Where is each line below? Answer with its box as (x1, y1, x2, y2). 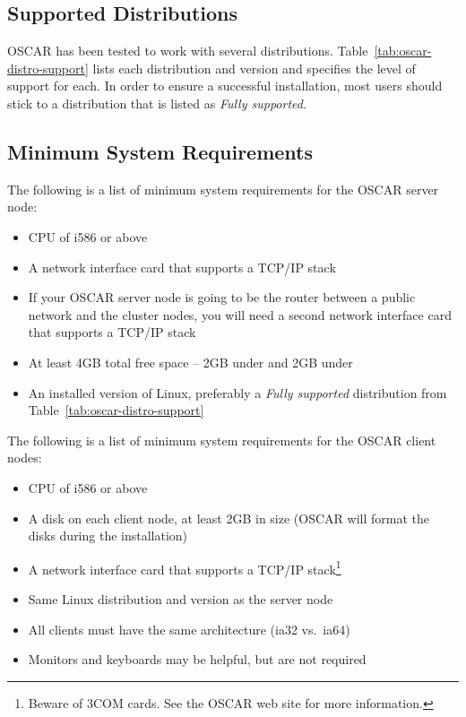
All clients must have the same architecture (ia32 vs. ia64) (28, 619, 350, 638)
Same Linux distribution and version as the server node (28, 589, 333, 608)
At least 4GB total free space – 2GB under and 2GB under (28, 352, 353, 371)
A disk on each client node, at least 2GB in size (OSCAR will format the (28, 508, 429, 527)
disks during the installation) (28, 526, 188, 545)
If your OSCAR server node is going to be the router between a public (28, 288, 416, 307)
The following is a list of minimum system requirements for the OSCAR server (7, 179, 439, 198)
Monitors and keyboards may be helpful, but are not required (28, 650, 367, 669)
